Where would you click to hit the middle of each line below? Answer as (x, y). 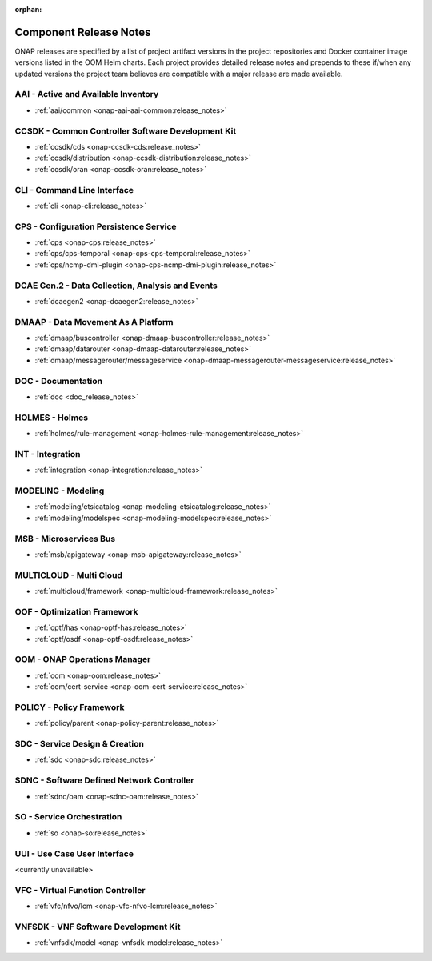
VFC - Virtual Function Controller (80, 890)
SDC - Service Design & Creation (79, 744)
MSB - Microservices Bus (65, 539)
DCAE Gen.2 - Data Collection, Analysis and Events (116, 286)
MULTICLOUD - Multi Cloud (69, 575)
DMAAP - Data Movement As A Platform (94, 322)
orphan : (28, 9)
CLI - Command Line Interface (74, 190)
